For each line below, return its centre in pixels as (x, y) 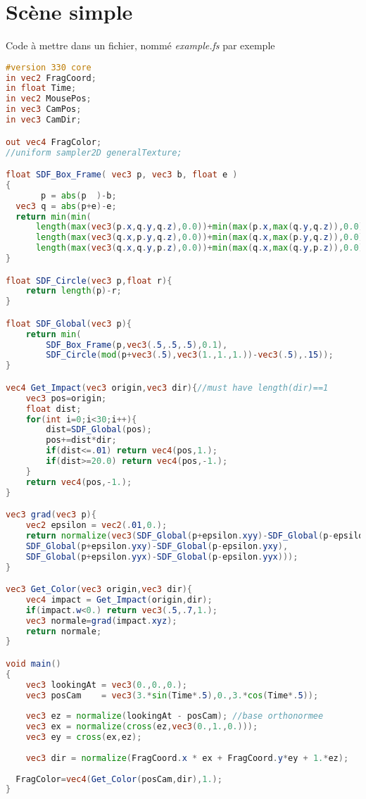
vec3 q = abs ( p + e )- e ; (66, 206)
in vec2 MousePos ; (49, 99)
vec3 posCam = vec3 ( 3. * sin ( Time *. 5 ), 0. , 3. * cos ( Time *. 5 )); (172, 695)
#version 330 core (49, 67)
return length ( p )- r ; (74, 291)
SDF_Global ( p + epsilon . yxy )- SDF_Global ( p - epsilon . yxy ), (157, 546)
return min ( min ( (53, 216)
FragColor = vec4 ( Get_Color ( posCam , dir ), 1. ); (119, 779)
